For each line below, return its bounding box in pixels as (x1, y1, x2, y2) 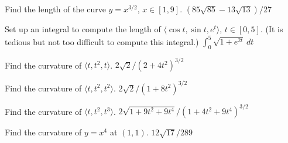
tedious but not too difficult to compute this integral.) (5, 35, 199, 47)
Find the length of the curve (5, 3, 106, 15)
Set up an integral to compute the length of (5, 23, 161, 35)
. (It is (260, 23, 283, 35)
